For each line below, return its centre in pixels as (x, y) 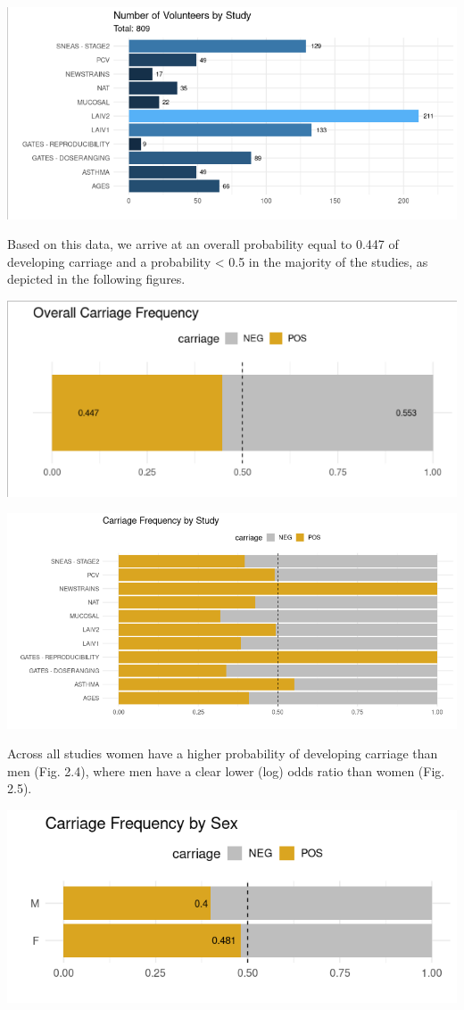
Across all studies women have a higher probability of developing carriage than (223, 753)
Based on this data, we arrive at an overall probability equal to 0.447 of (203, 244)
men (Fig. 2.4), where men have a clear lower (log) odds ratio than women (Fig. (226, 770)
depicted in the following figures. (96, 279)
